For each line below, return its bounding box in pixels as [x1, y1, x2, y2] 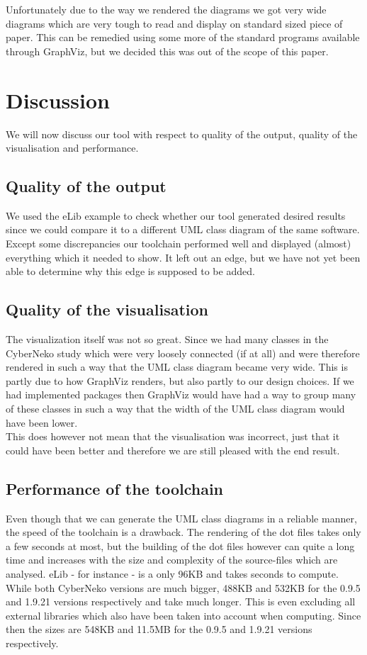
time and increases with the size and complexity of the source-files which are [6, 552, 338, 567]
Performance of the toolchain [6, 477, 224, 499]
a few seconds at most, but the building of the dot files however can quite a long [6, 538, 355, 553]
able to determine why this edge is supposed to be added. [6, 264, 255, 279]
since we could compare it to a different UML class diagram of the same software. [6, 222, 360, 237]
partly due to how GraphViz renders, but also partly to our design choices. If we [6, 373, 354, 388]
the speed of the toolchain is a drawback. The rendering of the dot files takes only [6, 525, 361, 539]
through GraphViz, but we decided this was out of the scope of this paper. [6, 43, 329, 58]
